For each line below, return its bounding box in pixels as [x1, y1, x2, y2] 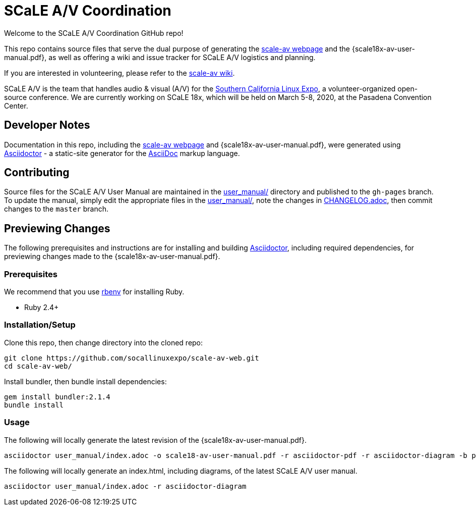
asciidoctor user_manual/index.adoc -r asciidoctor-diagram [4, 482, 247, 490]
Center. [4, 101, 28, 110]
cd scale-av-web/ [4, 362, 72, 370]
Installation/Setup [4, 320, 76, 330]
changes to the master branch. [4, 205, 109, 214]
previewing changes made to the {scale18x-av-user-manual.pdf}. [4, 252, 220, 261]
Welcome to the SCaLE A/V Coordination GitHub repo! [4, 28, 184, 37]
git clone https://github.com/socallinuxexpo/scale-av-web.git [4, 353, 259, 362]
